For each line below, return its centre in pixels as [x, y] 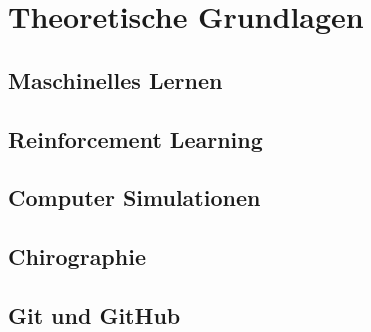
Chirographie [77, 256]
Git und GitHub [94, 314]
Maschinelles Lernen [115, 79]
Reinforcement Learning [135, 138]
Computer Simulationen [134, 197]
